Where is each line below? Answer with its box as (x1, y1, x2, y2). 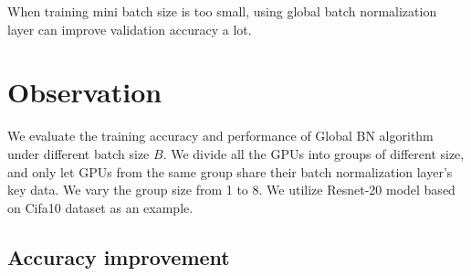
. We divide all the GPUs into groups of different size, (162, 143, 465, 163)
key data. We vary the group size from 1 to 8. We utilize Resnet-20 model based (7, 180, 455, 199)
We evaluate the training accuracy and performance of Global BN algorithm (7, 126, 434, 145)
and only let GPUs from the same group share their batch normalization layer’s (7, 162, 453, 181)
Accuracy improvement (7, 242, 230, 271)
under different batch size (7, 143, 150, 163)
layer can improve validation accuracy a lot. (7, 19, 252, 38)
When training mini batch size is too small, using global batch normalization (7, 2, 437, 20)
